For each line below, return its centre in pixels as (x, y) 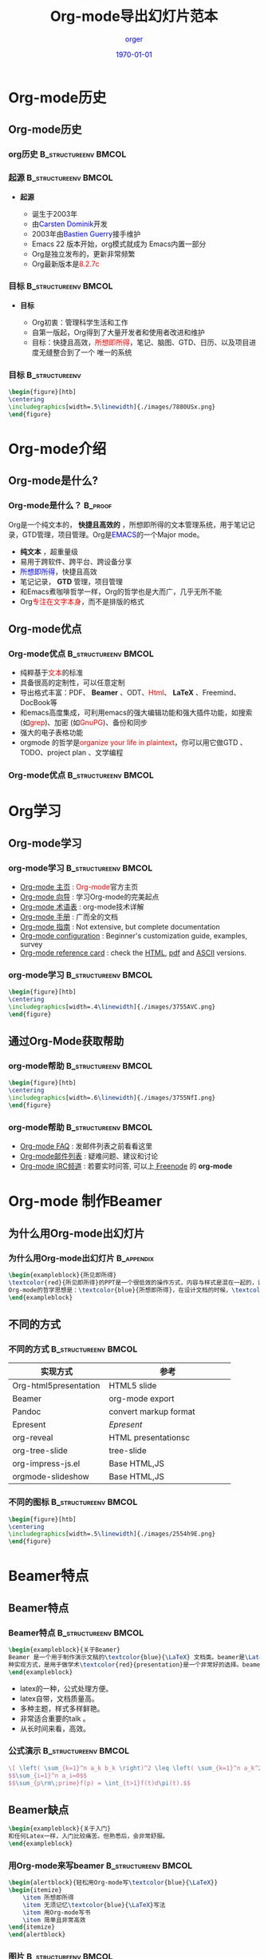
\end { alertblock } (37, 1935)
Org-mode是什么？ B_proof (60, 506)
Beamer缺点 (39, 1810)
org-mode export (142, 1399)
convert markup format (152, 1412)
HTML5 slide (133, 1386)
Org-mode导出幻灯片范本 (134, 16)
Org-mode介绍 (57, 449)
